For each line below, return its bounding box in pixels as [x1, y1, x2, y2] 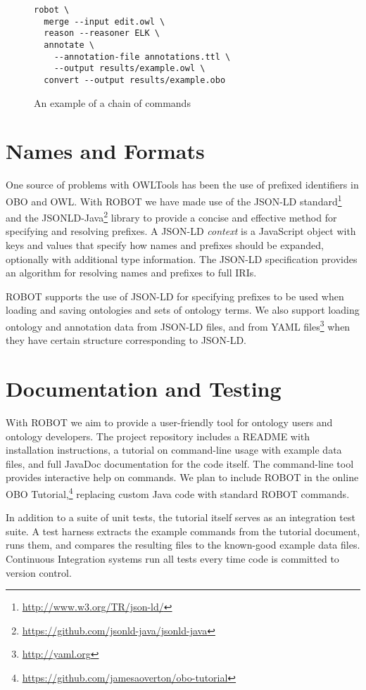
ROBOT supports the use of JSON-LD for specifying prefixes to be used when [6, 288, 344, 303]
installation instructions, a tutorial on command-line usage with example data [6, 442, 342, 457]
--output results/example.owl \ [53, 63, 206, 74]
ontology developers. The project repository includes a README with [6, 428, 310, 443]
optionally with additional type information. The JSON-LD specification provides [6, 251, 358, 266]
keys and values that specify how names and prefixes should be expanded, [6, 238, 324, 252]
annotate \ [44, 39, 94, 50]
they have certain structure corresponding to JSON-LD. [6, 333, 247, 347]
